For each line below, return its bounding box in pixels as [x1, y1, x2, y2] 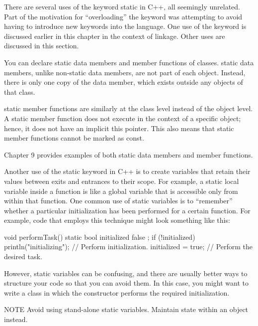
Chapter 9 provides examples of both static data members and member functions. [4, 149, 253, 160]
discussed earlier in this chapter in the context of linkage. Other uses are [4, 30, 225, 41]
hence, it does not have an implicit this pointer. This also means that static [4, 123, 234, 133]
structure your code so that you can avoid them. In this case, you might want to [4, 278, 249, 288]
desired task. [4, 251, 42, 262]
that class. [4, 86, 35, 97]
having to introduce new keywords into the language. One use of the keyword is [4, 21, 247, 31]
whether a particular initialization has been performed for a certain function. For [4, 205, 251, 215]
